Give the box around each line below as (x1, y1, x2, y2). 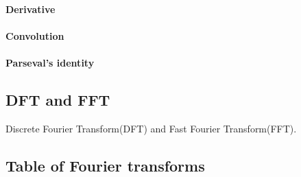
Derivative (5, 1, 56, 16)
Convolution (5, 28, 64, 43)
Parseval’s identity (5, 55, 95, 69)
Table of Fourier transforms (5, 154, 205, 176)
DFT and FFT (5, 88, 110, 110)
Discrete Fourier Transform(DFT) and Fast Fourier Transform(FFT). (5, 121, 297, 135)
